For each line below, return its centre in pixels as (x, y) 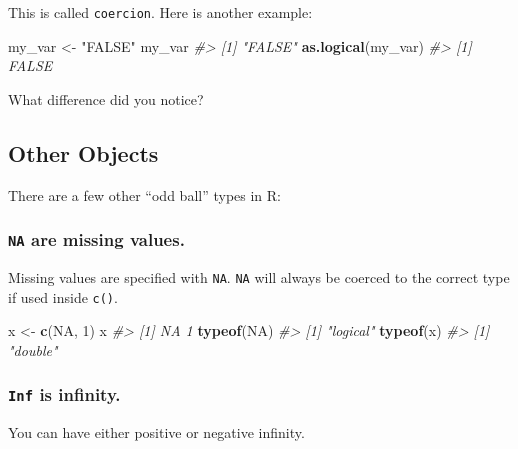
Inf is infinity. (64, 394)
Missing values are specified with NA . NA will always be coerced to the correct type (259, 277)
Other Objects (83, 152)
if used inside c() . (63, 296)
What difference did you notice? (106, 98)
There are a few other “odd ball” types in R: (144, 194)
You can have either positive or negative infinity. (156, 432)
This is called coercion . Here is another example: (160, 12)
